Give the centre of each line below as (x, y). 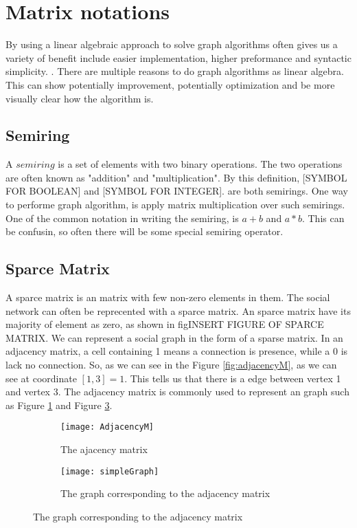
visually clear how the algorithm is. (80, 98)
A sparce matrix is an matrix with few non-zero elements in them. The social (168, 297)
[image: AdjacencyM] (107, 427)
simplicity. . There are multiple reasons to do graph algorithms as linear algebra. (175, 71)
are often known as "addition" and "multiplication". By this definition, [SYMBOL (176, 177)
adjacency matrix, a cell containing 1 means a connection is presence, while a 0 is (177, 351)
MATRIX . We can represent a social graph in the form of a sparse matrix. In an (174, 337)
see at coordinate (41, 378)
